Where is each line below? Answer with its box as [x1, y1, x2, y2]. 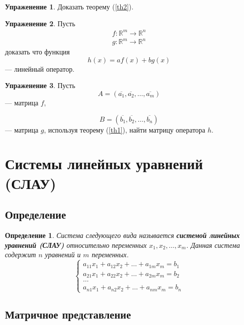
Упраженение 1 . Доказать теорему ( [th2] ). [5, 1, 134, 11]
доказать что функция [5, 46, 70, 57]
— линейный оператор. [5, 63, 74, 74]
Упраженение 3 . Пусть [5, 80, 75, 91]
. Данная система [186, 239, 240, 250]
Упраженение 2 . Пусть [5, 18, 75, 28]
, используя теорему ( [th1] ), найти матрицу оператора [44, 124, 206, 135]
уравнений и [45, 249, 81, 260]
